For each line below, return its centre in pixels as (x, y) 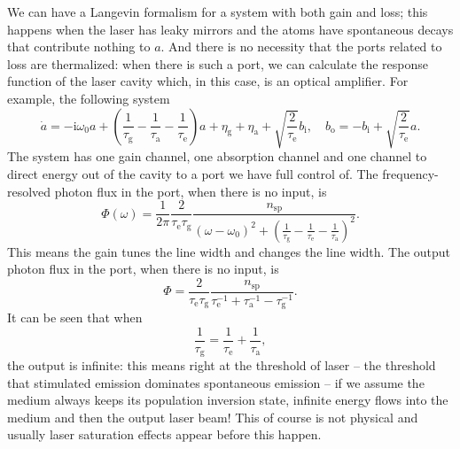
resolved (29, 191)
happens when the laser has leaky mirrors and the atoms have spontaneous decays (230, 29)
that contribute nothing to (79, 46)
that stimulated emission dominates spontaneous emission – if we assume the (216, 382)
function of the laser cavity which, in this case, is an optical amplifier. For (208, 81)
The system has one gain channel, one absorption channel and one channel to (217, 156)
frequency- (410, 174)
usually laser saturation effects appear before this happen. (164, 434)
